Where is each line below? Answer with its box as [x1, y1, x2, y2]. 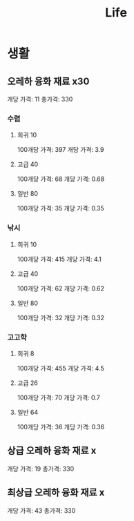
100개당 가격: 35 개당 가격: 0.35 [17, 204, 104, 213]
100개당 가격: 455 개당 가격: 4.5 [17, 364, 105, 372]
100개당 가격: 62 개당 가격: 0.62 [17, 284, 105, 293]
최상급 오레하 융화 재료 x [7, 486, 105, 498]
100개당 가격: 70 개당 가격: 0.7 [17, 393, 100, 402]
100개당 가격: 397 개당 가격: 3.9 [17, 146, 104, 154]
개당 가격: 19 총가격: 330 [7, 464, 75, 473]
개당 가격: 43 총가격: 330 [7, 506, 76, 515]
